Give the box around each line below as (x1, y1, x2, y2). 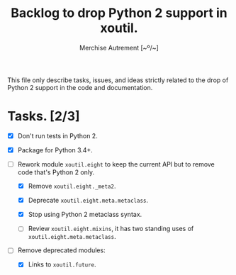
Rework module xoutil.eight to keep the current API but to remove (17, 160, 215, 168)
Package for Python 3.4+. (17, 145, 94, 154)
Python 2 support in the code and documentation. (7, 83, 153, 91)
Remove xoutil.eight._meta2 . (28, 182, 116, 191)
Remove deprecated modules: (17, 246, 106, 254)
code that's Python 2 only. (17, 168, 95, 176)
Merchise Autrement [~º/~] (79, 43, 159, 52)
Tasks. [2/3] (7, 108, 80, 125)
